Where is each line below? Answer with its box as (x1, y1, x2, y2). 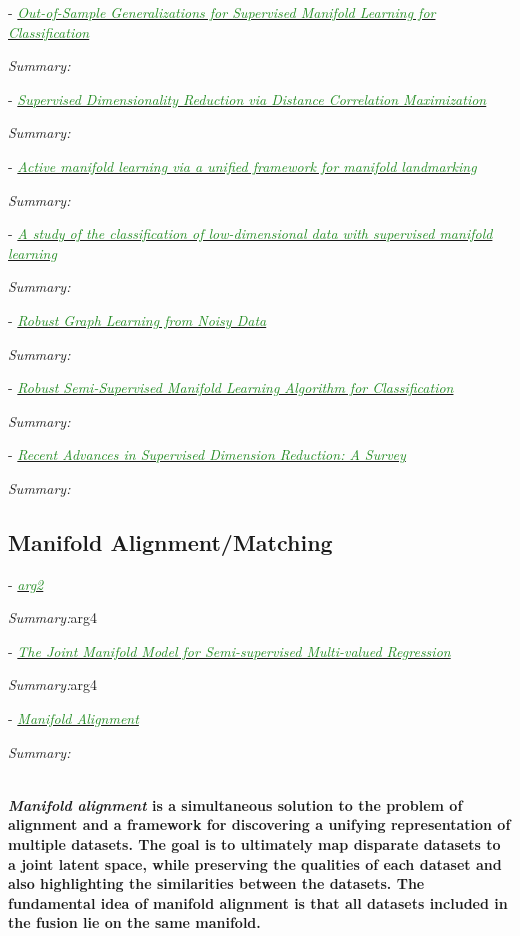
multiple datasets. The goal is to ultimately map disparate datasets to (8, 834, 501, 855)
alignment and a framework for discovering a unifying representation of (8, 814, 511, 835)
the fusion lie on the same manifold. (8, 912, 261, 933)
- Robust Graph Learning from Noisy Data (8, 309, 267, 330)
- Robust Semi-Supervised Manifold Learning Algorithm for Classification (8, 377, 454, 398)
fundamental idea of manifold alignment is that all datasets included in (8, 892, 508, 913)
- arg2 (8, 573, 44, 594)
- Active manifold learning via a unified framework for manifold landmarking (8, 155, 477, 176)
